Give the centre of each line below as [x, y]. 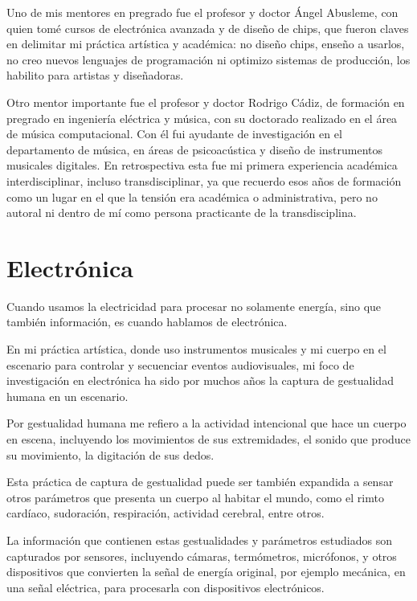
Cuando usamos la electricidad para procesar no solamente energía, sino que [194, 306]
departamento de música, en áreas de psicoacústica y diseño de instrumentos [195, 149]
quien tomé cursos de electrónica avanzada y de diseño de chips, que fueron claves [208, 28]
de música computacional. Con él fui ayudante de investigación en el [174, 134]
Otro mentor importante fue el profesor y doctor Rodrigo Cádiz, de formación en [206, 102]
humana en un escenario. [67, 396]
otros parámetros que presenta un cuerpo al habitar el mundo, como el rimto [195, 497]
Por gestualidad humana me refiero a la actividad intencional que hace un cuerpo [206, 423]
